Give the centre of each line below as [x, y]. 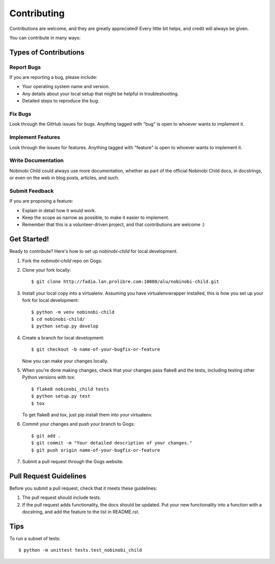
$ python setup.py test [61, 396]
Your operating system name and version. [66, 87]
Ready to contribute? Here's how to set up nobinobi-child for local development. [94, 251]
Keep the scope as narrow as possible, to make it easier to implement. [96, 217]
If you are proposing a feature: [41, 201]
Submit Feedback [32, 191]
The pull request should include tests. [62, 498]
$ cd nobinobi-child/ [58, 319]
